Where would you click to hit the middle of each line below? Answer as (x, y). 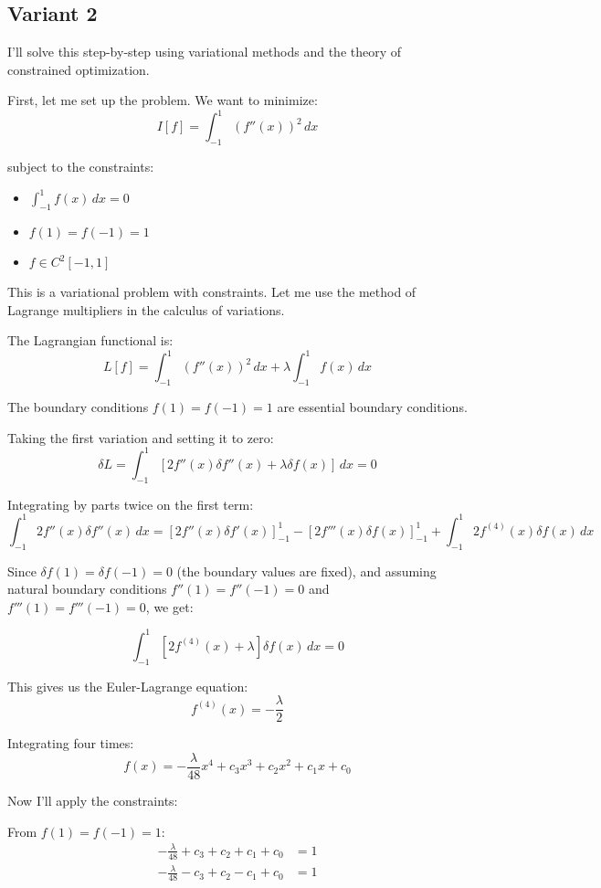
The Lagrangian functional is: (90, 340)
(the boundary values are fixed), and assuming (306, 571)
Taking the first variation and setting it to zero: (141, 437)
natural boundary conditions (87, 589)
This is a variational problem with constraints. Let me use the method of (212, 292)
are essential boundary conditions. (372, 407)
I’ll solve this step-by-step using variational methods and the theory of (205, 52)
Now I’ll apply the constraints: (93, 801)
